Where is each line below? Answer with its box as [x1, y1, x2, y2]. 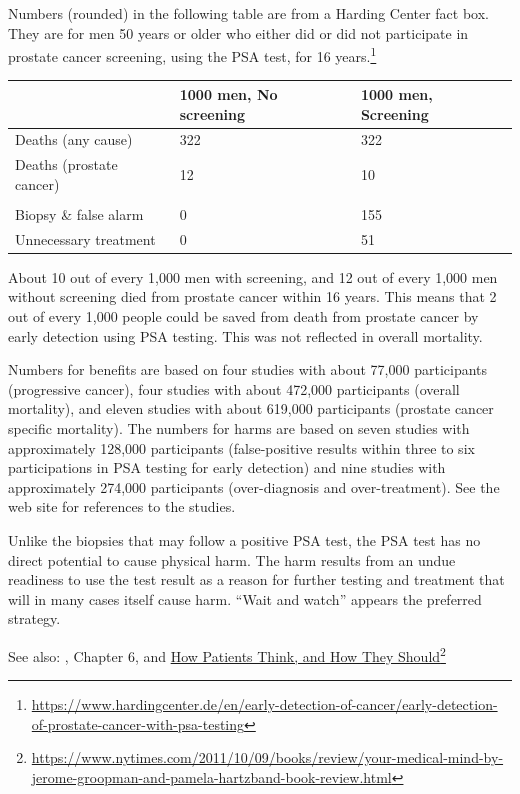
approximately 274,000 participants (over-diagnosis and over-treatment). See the [8, 476, 500, 497]
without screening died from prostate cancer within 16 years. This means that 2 [8, 286, 497, 307]
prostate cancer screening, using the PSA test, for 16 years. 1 [8, 43, 377, 66]
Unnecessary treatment [15, 228, 156, 249]
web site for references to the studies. [8, 496, 236, 517]
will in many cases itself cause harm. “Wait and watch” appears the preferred [8, 588, 482, 609]
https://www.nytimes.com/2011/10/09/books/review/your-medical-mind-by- [31, 747, 504, 768]
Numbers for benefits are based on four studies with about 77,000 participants [8, 359, 488, 380]
